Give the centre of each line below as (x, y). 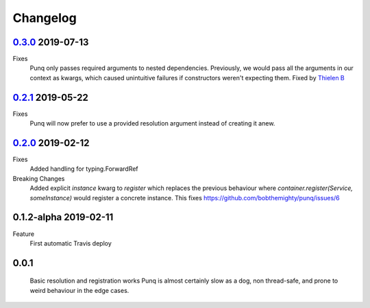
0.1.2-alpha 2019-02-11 (63, 217)
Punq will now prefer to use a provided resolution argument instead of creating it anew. (152, 123)
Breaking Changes (39, 178)
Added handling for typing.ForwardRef (84, 169)
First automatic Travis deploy (71, 243)
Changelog (45, 18)
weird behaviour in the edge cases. (79, 290)
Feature (23, 234)
